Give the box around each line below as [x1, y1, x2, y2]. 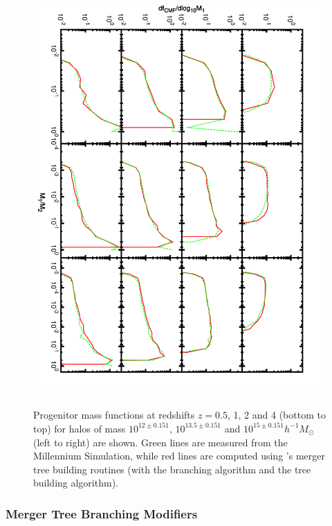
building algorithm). [33, 475, 118, 490]
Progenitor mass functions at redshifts [33, 407, 195, 422]
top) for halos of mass [33, 421, 126, 435]
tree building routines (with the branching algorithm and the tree [33, 462, 311, 476]
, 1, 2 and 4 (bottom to [228, 407, 326, 422]
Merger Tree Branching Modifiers [6, 505, 198, 522]
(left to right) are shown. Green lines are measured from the [33, 435, 288, 449]
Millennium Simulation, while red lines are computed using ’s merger [33, 448, 325, 463]
